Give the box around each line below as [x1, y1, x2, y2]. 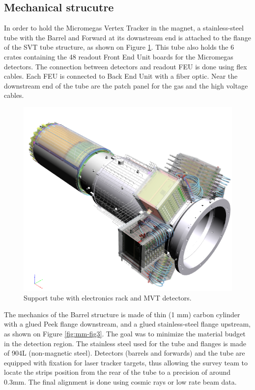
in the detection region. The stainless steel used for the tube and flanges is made [4, 338, 246, 348]
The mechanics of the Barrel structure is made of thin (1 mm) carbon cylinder [4, 309, 240, 319]
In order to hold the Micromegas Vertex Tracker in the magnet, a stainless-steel [4, 23, 244, 33]
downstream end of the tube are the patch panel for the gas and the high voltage [4, 80, 248, 90]
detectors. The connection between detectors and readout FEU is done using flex [4, 61, 247, 71]
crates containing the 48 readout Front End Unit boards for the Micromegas [4, 51, 233, 61]
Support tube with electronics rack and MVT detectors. [24, 293, 192, 303]
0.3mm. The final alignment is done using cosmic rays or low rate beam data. [4, 376, 237, 387]
